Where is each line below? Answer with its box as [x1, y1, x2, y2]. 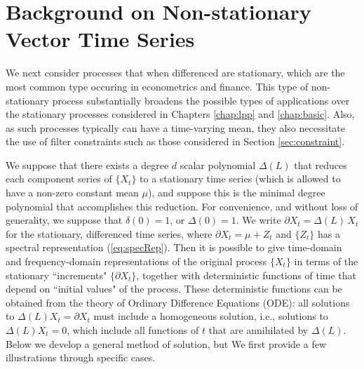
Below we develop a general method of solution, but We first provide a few [6, 336, 327, 351]
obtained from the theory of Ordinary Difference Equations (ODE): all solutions [6, 295, 350, 309]
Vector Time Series [6, 25, 195, 53]
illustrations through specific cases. [6, 350, 156, 365]
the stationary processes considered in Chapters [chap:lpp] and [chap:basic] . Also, [6, 107, 355, 121]
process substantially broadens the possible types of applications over [52, 93, 350, 107]
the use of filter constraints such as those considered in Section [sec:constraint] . [6, 134, 345, 149]
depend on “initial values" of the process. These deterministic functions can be [6, 281, 342, 296]
